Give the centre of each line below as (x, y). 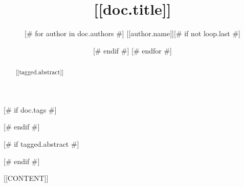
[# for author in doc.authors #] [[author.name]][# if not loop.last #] (132, 33)
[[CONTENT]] (26, 178)
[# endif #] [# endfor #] (132, 50)
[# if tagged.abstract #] (41, 143)
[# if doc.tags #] (30, 109)
